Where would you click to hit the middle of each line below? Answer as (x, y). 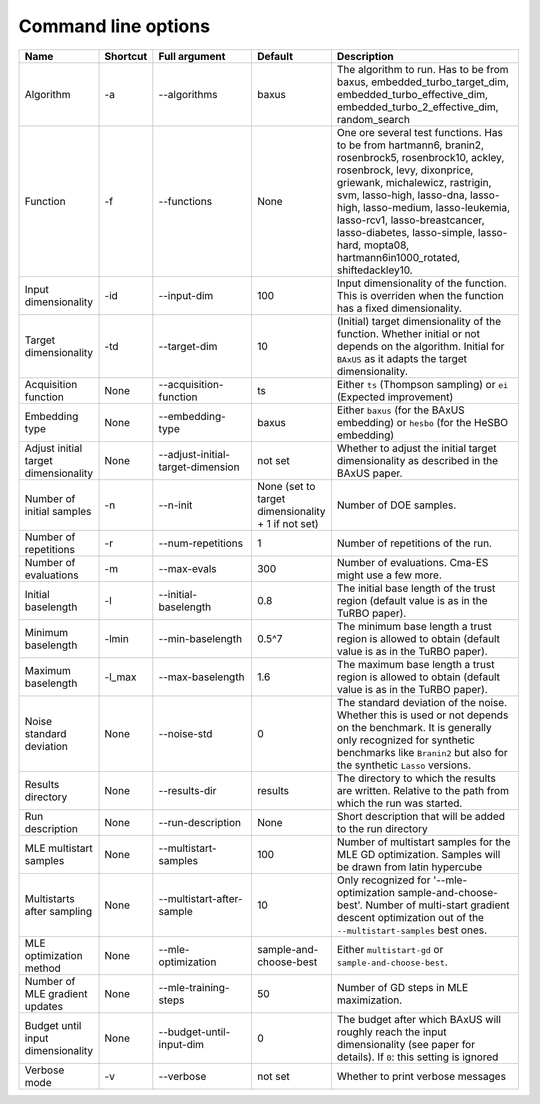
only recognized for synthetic (405, 740)
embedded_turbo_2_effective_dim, (417, 107)
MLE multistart (59, 848)
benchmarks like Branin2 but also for (422, 752)
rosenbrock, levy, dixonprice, (405, 170)
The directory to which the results (416, 778)
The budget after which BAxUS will (419, 1019)
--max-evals (187, 568)
